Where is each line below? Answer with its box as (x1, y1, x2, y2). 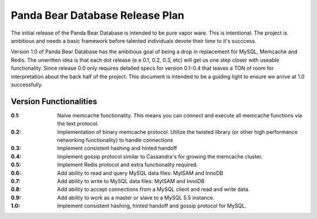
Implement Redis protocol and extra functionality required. (57, 161, 198, 169)
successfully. (11, 81, 43, 88)
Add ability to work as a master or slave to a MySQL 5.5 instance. (57, 194, 215, 201)
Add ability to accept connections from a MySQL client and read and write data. (57, 186, 250, 193)
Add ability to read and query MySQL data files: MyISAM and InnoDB (57, 169, 224, 176)
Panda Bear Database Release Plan (11, 9, 185, 22)
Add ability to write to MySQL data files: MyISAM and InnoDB (57, 177, 205, 184)
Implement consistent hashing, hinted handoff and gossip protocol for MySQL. (57, 203, 247, 210)
